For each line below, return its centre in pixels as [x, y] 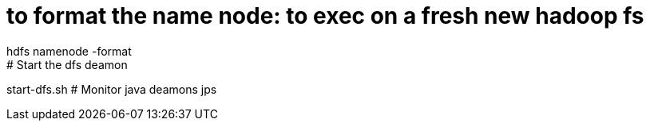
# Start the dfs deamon [67, 64]
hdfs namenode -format [69, 51]
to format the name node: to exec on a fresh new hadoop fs [325, 16]
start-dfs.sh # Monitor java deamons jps [112, 89]
